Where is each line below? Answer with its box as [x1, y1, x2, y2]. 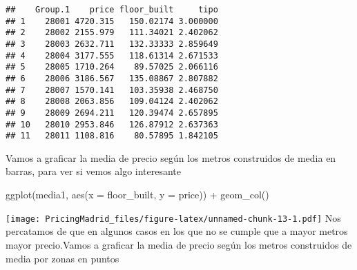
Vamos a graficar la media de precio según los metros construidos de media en [6, 150, 336, 165]
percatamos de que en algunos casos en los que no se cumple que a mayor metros [6, 224, 348, 238]
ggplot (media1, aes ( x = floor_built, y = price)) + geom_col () [6, 187, 269, 202]
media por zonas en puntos [6, 251, 119, 265]
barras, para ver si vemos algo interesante [6, 164, 182, 178]
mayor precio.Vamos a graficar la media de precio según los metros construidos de [6, 237, 352, 251]
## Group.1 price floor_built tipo [6, 5, 218, 14]
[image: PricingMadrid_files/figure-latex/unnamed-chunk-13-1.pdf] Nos [6, 210, 341, 225]
